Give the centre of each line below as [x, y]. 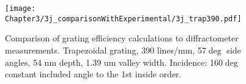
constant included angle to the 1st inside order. [93, 74]
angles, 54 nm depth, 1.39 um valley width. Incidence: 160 [114, 62]
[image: [20, 9]
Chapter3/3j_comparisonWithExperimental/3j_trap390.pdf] [123, 19]
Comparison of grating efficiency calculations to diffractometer [122, 38]
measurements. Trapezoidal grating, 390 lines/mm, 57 [106, 50]
